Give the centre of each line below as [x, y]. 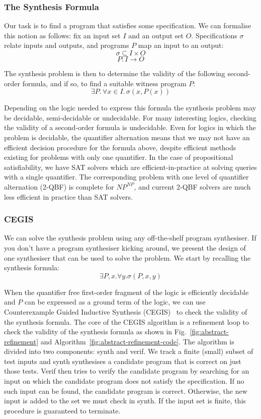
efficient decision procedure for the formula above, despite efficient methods [120, 147]
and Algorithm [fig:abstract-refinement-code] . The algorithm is [137, 341]
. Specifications [214, 35]
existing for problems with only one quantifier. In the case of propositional [119, 157]
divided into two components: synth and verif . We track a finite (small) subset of [129, 351]
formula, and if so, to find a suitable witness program [104, 83]
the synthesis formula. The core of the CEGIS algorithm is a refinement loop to [126, 321]
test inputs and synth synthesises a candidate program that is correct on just [123, 361]
